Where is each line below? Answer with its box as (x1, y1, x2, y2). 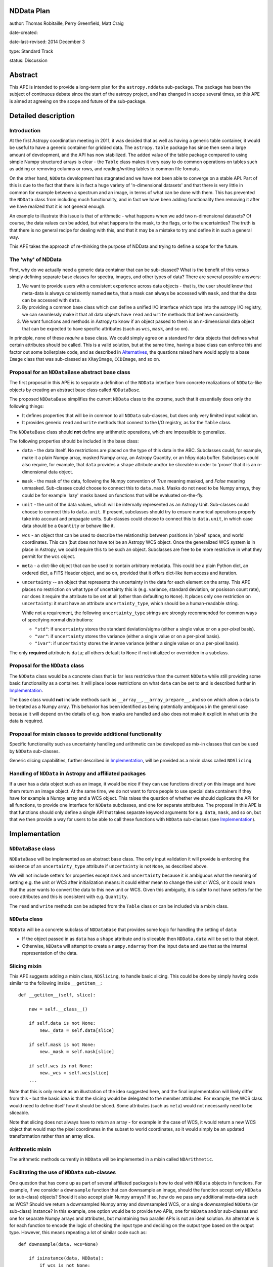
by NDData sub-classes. (9, 748, 60, 754)
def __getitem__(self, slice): (18, 992, 96, 998)
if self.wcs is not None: (28, 1063, 94, 1069)
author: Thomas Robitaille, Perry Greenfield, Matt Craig (9, 20, 124, 26)
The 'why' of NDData (9, 256, 62, 263)
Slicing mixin (9, 962, 42, 970)
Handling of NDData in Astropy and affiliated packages (9, 770, 146, 777)
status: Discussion (9, 57, 48, 63)
